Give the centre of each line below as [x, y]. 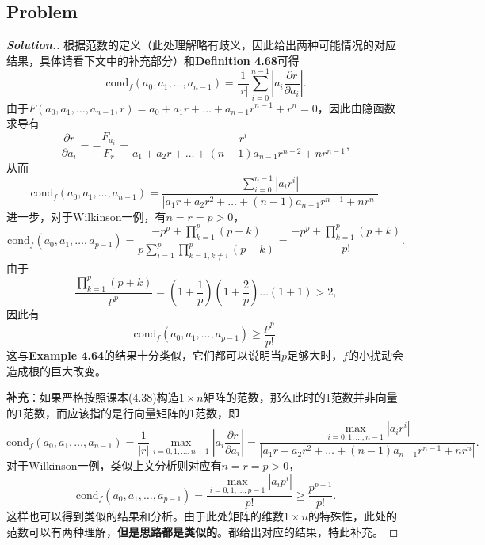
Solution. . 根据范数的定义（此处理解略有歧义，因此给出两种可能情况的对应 [201, 45]
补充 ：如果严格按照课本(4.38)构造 [93, 397]
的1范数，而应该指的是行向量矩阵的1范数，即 [123, 412]
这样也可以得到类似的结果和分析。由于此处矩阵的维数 [145, 516]
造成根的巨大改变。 [56, 370]
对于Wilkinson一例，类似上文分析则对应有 [114, 465]
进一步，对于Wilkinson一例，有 [86, 216]
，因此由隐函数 [356, 107]
